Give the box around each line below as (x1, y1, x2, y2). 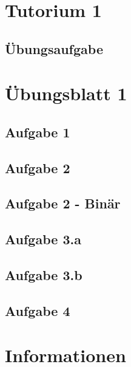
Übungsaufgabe (5, 39, 103, 58)
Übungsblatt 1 (5, 81, 127, 106)
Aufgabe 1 (5, 122, 70, 141)
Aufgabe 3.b (5, 266, 82, 284)
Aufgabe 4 (5, 301, 70, 320)
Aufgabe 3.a (5, 230, 81, 249)
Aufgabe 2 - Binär (5, 194, 121, 213)
